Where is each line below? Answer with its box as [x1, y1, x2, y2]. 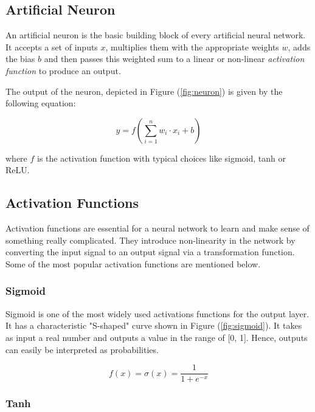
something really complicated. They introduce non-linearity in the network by [5, 233, 296, 246]
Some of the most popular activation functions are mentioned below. [5, 257, 261, 270]
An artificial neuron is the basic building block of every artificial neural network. [5, 29, 306, 41]
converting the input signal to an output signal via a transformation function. [5, 245, 295, 258]
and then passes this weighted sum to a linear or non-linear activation [44, 52, 305, 65]
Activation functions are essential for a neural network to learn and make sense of [5, 222, 310, 235]
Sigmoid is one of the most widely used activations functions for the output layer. [5, 307, 310, 320]
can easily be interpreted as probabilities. [5, 343, 159, 355]
